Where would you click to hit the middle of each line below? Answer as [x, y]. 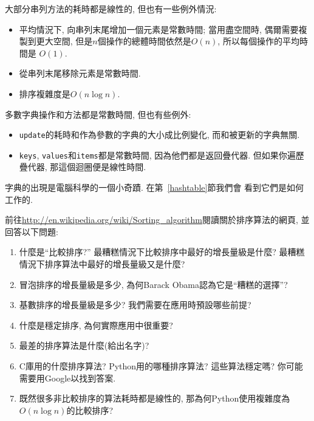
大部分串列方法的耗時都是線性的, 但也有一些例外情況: [111, 9]
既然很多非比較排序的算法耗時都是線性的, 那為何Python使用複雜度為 [155, 398]
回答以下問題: [32, 231]
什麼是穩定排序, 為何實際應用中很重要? [96, 325]
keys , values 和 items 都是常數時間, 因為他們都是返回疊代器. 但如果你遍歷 [162, 155]
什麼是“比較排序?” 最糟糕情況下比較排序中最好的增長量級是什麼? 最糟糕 [162, 252]
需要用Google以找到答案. [67, 378]
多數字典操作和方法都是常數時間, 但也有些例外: [98, 114]
